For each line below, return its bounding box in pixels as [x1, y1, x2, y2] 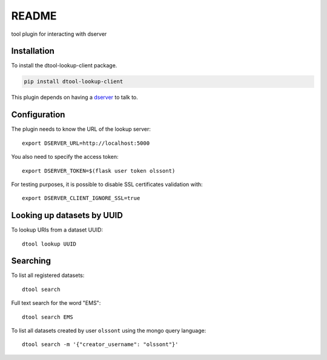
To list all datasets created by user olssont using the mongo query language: [11, 327, 206, 335]
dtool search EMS [22, 313, 73, 321]
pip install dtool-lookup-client [24, 78, 124, 85]
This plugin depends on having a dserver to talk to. [11, 94, 139, 101]
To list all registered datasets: [11, 272, 85, 279]
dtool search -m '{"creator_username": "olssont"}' [22, 341, 179, 348]
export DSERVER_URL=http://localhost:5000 [22, 139, 150, 147]
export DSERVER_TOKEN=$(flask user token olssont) [22, 167, 176, 174]
